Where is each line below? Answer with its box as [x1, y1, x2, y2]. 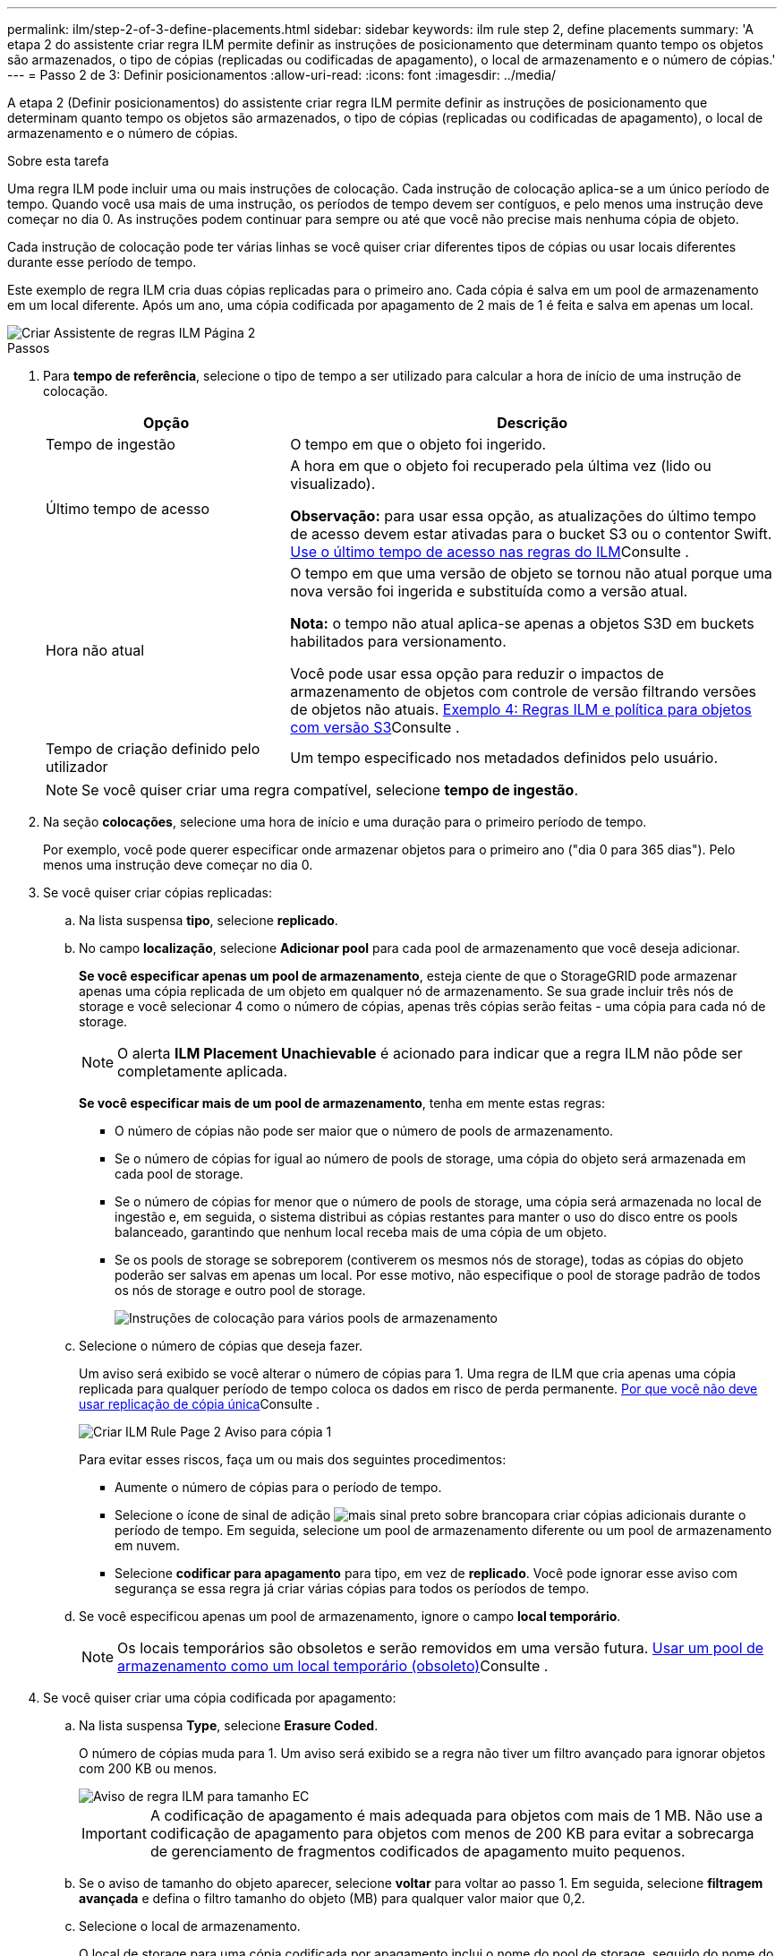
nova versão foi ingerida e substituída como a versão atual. [290, 582, 688, 600]
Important [81, 1824, 147, 1842]
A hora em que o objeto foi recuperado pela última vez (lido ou [290, 457, 712, 475]
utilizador [46, 758, 108, 776]
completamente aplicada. [117, 1062, 288, 1080]
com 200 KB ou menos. [79, 1761, 217, 1776]
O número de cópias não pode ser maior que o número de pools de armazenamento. [115, 1123, 614, 1138]
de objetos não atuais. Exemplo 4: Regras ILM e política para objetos [290, 700, 752, 718]
